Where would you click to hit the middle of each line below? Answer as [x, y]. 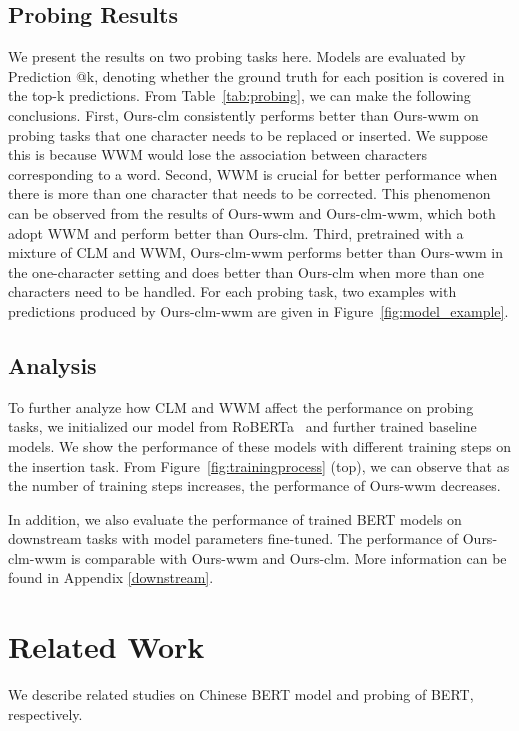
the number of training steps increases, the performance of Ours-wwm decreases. [254, 485]
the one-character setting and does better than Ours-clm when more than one [246, 271]
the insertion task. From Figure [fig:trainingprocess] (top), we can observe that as [259, 465]
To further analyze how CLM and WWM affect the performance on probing [241, 406]
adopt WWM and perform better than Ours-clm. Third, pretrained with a [236, 232]
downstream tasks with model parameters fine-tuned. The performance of [233, 538]
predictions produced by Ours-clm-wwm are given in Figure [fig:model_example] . [258, 310]
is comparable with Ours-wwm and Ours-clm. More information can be [288, 557]
